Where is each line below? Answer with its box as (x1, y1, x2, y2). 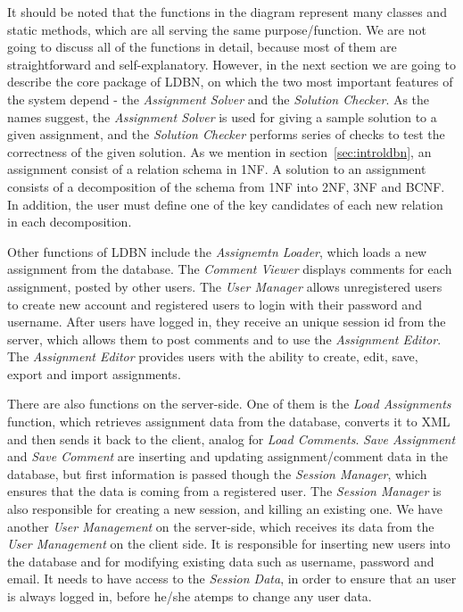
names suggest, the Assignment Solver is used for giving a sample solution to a (7, 107, 437, 126)
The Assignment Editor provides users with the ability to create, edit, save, (7, 347, 418, 366)
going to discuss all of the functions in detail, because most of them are (7, 37, 397, 56)
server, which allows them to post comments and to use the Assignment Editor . (7, 329, 442, 348)
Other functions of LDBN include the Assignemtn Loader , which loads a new (7, 242, 427, 261)
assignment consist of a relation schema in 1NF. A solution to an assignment (7, 160, 426, 178)
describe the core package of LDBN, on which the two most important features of (7, 72, 453, 91)
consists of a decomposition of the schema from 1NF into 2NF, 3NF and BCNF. (7, 177, 445, 195)
